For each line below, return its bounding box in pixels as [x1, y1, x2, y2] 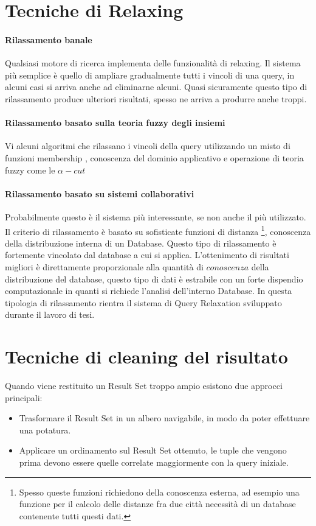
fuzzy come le [5, 163, 55, 176]
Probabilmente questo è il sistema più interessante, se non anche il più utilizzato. [5, 210, 306, 223]
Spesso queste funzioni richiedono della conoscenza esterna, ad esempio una [19, 485, 300, 498]
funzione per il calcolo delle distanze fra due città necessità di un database [19, 497, 296, 510]
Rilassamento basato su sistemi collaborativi [5, 187, 194, 200]
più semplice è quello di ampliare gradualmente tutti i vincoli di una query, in [5, 68, 295, 81]
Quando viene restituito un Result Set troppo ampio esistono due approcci [5, 379, 283, 392]
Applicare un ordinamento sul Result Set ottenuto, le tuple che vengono [19, 444, 287, 457]
